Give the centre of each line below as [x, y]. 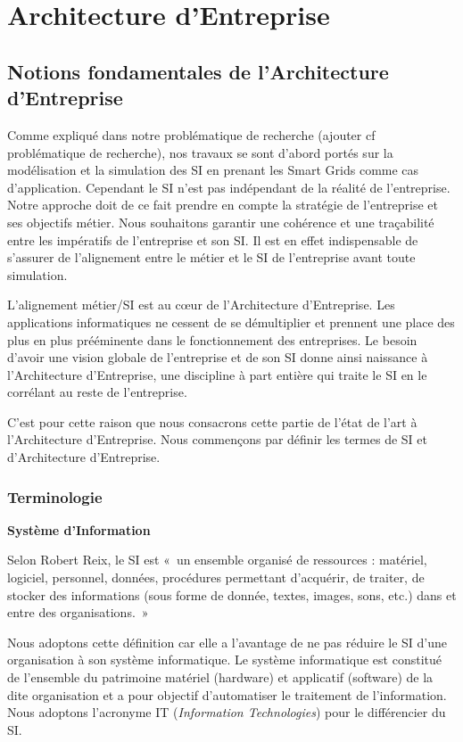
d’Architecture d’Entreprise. [84, 457]
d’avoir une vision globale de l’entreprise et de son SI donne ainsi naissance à [218, 357]
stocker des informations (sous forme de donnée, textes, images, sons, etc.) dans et [232, 594]
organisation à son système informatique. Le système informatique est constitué [225, 660]
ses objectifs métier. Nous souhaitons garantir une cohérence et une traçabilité [221, 222]
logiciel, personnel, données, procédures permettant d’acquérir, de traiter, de [216, 577]
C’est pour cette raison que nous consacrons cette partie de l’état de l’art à [212, 421]
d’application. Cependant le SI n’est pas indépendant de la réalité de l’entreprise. [229, 187]
